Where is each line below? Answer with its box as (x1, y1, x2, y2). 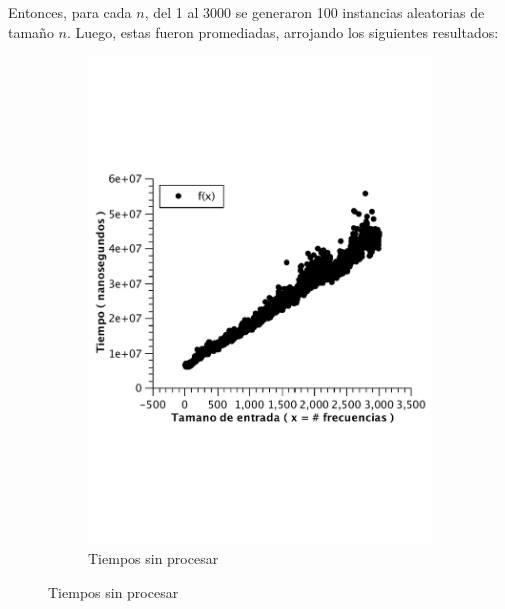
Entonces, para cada (8, 2, 132, 22)
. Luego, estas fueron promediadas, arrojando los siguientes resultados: (66, 21, 499, 42)
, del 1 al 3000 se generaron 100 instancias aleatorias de (144, 2, 485, 22)
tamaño (8, 21, 54, 42)
